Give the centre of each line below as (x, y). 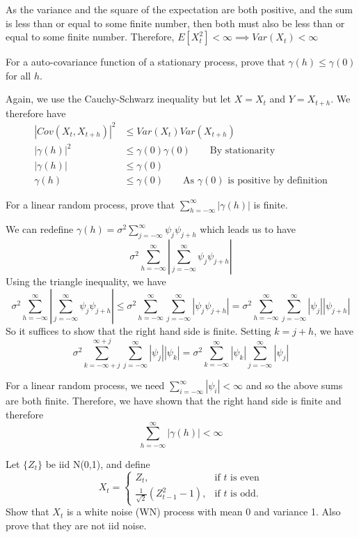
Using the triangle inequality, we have (86, 281)
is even (245, 477)
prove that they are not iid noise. (76, 525)
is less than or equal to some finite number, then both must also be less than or (175, 23)
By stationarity (242, 151)
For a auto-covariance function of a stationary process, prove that (145, 62)
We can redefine (40, 229)
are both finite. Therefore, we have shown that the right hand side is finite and (174, 401)
